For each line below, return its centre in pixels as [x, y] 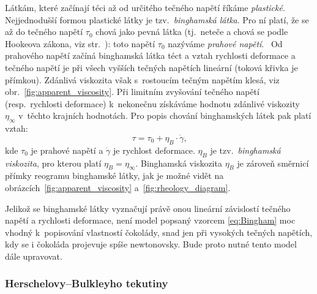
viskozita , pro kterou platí [53, 163]
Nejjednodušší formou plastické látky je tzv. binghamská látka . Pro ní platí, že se [157, 19]
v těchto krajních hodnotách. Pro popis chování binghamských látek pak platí [165, 115]
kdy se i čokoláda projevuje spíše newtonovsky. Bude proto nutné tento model [151, 244]
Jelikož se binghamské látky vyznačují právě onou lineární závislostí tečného [148, 208]
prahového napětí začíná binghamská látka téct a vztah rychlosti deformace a [150, 55]
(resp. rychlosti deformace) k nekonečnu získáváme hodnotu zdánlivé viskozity [152, 103]
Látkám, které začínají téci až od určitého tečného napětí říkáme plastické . [145, 7]
